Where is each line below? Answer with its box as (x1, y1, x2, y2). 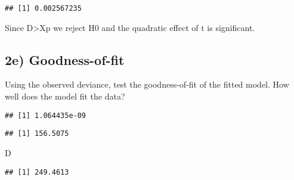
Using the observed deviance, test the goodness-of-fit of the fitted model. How (5, 78, 289, 91)
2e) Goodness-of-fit (5, 50, 125, 69)
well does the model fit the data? (5, 90, 125, 103)
